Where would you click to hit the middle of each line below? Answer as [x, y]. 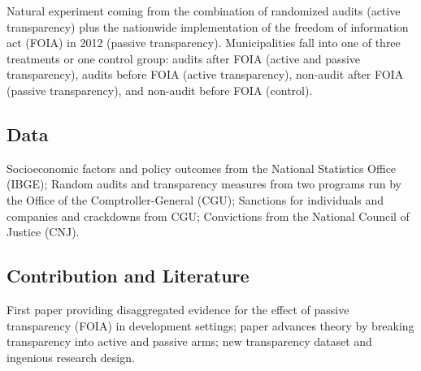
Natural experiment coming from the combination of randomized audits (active [204, 11]
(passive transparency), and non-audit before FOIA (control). [160, 90]
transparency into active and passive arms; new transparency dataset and [189, 341]
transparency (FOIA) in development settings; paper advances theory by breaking [210, 325]
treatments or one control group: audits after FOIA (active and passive [184, 58]
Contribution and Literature [128, 276]
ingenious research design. [71, 357]
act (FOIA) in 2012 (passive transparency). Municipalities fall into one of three [204, 43]
